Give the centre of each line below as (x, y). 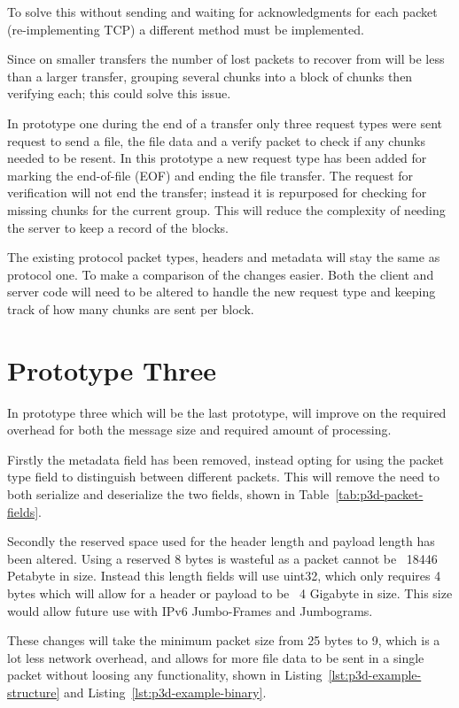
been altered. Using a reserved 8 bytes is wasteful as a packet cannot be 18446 (222, 558)
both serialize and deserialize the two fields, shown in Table (168, 494)
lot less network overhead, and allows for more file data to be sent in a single (216, 657)
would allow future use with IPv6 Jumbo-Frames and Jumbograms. (190, 610)
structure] (34, 692)
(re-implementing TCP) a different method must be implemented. (186, 29)
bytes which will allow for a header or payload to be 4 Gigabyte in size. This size (230, 593)
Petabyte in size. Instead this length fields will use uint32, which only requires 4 (224, 576)
